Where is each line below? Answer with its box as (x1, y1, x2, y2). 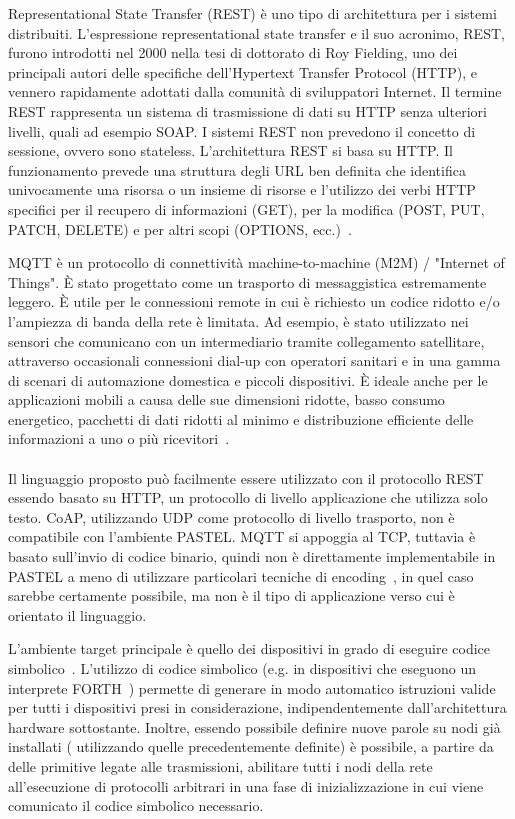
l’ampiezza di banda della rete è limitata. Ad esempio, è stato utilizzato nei (8, 310, 469, 331)
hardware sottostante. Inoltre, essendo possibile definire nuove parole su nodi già (8, 716, 501, 737)
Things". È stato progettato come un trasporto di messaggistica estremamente (8, 271, 487, 292)
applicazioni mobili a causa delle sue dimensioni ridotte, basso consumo (8, 389, 445, 410)
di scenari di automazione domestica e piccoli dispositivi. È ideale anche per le (8, 369, 488, 390)
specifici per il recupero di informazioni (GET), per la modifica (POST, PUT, (8, 198, 485, 219)
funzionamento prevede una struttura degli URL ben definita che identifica (8, 159, 466, 180)
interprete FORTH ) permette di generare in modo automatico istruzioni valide (8, 677, 496, 698)
